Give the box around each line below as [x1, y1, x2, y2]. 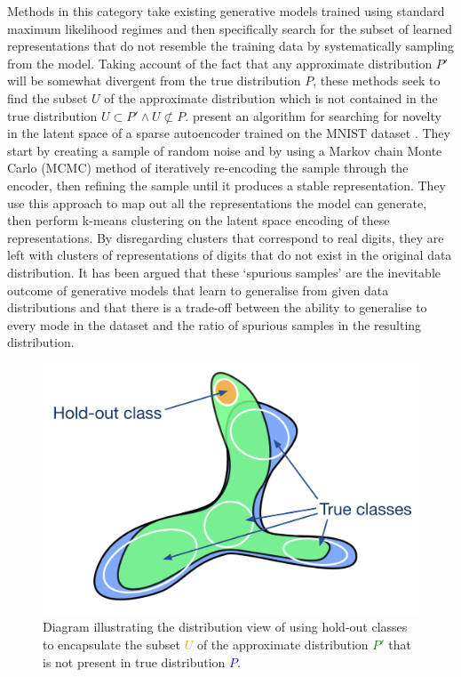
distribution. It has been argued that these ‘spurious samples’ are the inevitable [7, 262, 441, 281]
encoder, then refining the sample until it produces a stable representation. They [7, 175, 447, 194]
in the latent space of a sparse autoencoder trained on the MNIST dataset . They [7, 124, 450, 142]
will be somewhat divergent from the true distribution [7, 71, 301, 90]
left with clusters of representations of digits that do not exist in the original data [7, 246, 452, 264]
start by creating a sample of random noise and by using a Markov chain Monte [7, 141, 442, 159]
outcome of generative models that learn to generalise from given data [7, 280, 389, 299]
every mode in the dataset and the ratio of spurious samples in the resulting [7, 315, 422, 334]
